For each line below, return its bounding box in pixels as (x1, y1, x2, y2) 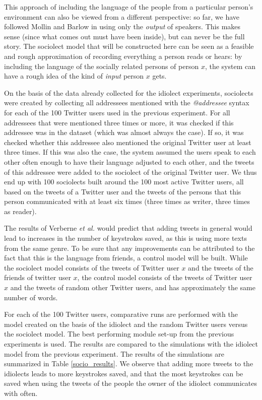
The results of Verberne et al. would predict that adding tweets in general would (4, 223, 252, 233)
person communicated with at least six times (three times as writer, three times (4, 196, 250, 207)
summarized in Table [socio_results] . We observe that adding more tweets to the (4, 358, 253, 369)
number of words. (4, 292, 58, 302)
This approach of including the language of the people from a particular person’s (4, 2, 253, 12)
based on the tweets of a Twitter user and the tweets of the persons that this (4, 186, 241, 196)
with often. (4, 387, 38, 398)
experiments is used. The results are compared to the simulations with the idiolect (4, 339, 258, 349)
